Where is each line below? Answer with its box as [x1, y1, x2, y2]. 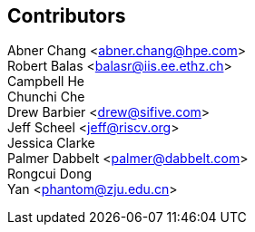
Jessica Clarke [7, 135, 95, 151]
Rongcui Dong [7, 166, 93, 182]
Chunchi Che [7, 89, 85, 105]
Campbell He [7, 73, 84, 90]
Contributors [7, 5, 126, 27]
